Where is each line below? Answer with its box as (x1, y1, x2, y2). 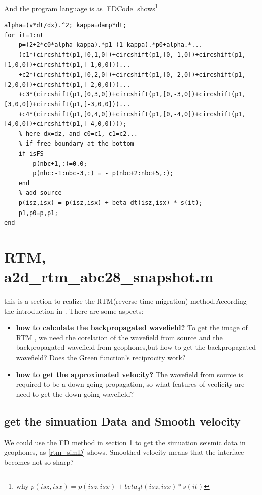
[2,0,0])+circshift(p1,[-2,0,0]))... (4, 81, 130, 88)
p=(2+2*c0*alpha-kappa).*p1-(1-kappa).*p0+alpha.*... (18, 41, 203, 49)
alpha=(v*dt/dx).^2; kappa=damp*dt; (4, 22, 127, 29)
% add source (18, 189, 62, 197)
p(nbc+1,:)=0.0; (33, 160, 87, 167)
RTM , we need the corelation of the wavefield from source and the (16, 332, 223, 342)
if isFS (18, 150, 44, 157)
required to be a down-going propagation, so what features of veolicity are (16, 379, 245, 389)
